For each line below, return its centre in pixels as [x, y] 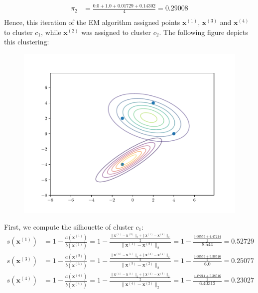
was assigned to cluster [116, 32]
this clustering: [27, 42]
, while [51, 32]
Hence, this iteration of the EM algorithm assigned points [92, 22]
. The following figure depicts [203, 32]
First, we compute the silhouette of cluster [69, 226]
